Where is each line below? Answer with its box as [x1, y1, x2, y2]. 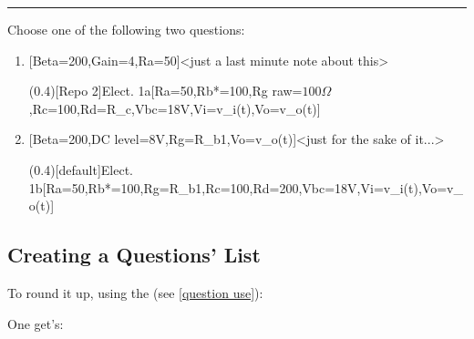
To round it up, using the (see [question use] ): [7, 282, 263, 302]
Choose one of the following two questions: [7, 20, 245, 38]
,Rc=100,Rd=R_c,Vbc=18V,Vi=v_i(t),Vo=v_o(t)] [28, 98, 321, 118]
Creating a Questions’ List [7, 241, 261, 269]
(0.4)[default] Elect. [28, 159, 133, 179]
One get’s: [7, 313, 64, 333]
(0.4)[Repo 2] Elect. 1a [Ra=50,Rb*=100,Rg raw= [28, 81, 303, 100]
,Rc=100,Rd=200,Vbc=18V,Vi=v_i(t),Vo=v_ [201, 178, 463, 197]
